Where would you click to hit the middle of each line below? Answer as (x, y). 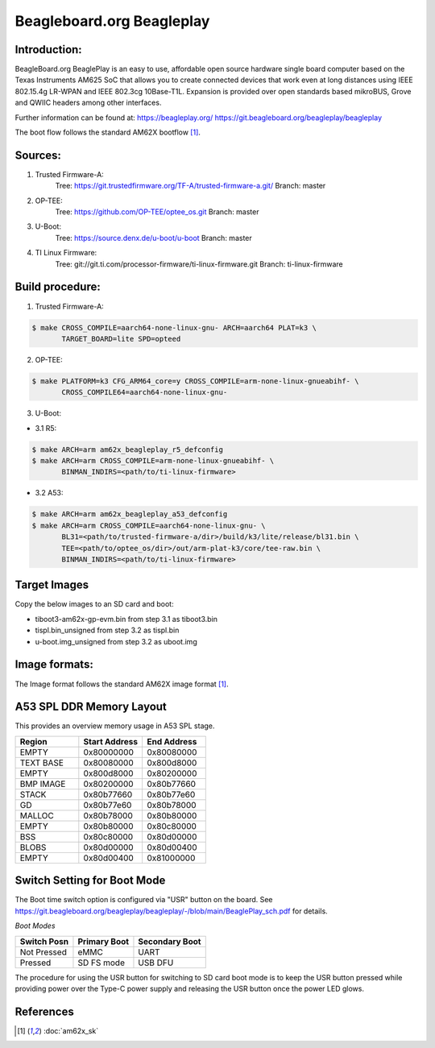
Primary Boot (103, 941)
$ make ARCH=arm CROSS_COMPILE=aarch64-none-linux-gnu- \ (149, 525)
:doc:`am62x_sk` (71, 1030)
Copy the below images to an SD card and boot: (94, 604)
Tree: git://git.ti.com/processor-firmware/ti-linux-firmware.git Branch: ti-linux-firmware (199, 264)
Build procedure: (58, 287)
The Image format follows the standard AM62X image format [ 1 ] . (122, 684)
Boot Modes (35, 926)
